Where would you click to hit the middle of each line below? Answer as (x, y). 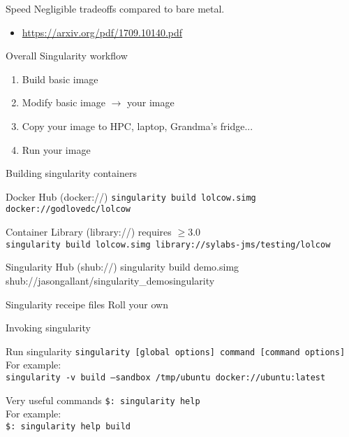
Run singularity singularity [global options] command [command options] (176, 351)
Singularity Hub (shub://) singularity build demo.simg (122, 267)
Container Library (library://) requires (89, 232)
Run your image (56, 149)
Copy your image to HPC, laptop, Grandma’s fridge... (138, 126)
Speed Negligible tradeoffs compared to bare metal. (115, 8)
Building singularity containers (71, 173)
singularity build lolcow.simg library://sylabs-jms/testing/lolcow (168, 244)
